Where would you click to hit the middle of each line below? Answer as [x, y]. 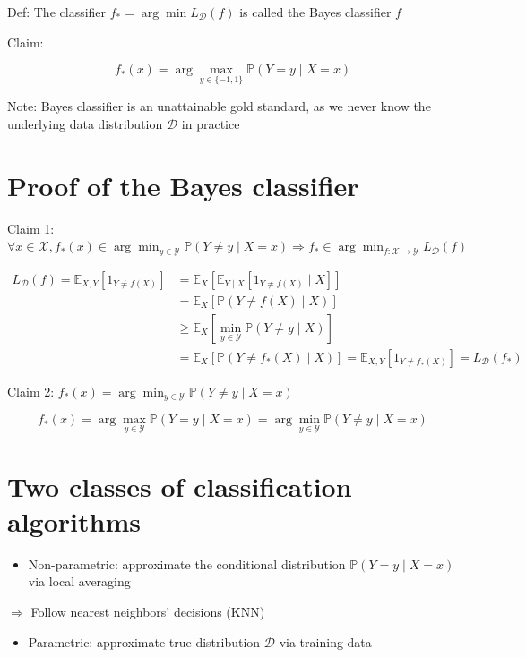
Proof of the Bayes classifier [183, 185]
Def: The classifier [57, 12]
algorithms [74, 520]
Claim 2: [31, 391]
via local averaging [79, 581]
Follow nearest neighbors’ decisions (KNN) [148, 612]
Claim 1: [31, 228]
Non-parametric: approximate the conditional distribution [187, 563]
